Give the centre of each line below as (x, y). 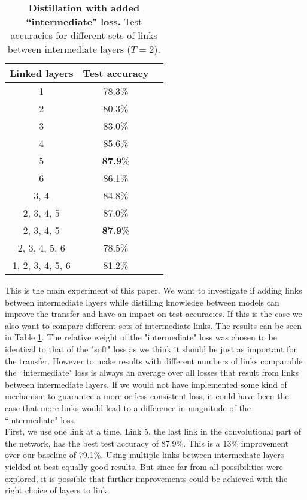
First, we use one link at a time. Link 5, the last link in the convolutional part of (153, 431)
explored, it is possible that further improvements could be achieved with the (146, 478)
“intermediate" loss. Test (84, 21)
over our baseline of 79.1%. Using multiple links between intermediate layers (145, 455)
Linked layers (42, 73)
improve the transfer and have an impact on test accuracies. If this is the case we (153, 314)
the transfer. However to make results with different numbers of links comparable (154, 360)
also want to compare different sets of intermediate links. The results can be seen (153, 325)
